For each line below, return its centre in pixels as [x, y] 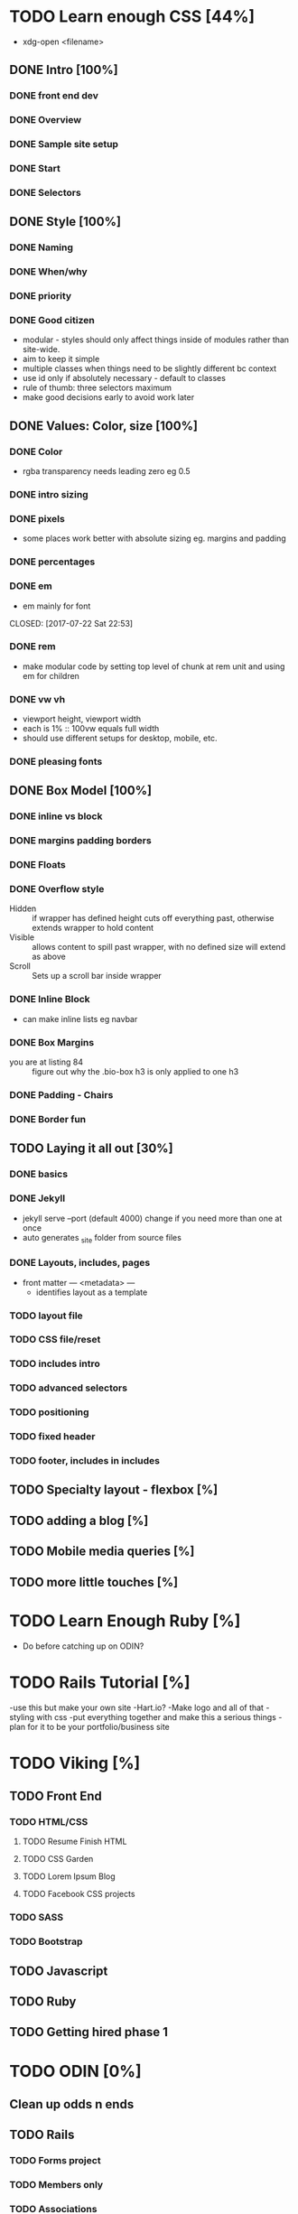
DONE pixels [37, 518]
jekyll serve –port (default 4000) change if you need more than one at [152, 1218]
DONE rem [33, 647]
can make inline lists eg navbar [80, 1019]
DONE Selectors [45, 192]
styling [22, 1716]
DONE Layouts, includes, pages [80, 1263]
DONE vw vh [37, 699]
